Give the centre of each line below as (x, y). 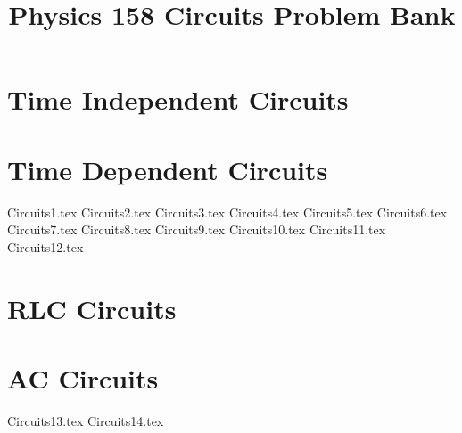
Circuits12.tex (45, 246)
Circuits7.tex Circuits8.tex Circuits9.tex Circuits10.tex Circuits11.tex (197, 229)
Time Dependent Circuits (168, 169)
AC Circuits (83, 378)
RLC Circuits (92, 308)
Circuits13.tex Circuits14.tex (86, 420)
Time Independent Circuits (178, 99)
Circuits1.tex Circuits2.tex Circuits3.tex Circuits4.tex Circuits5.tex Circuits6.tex (227, 212)
